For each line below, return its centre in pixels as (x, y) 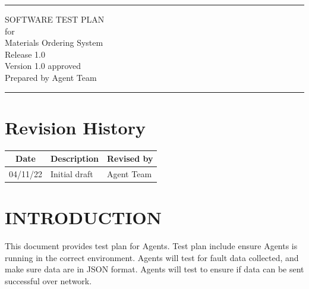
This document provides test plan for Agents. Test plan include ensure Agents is (151, 246)
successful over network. (48, 281)
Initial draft (72, 174)
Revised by (130, 158)
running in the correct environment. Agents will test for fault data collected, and (152, 257)
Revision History (75, 127)
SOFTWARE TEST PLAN (55, 19)
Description (75, 158)
